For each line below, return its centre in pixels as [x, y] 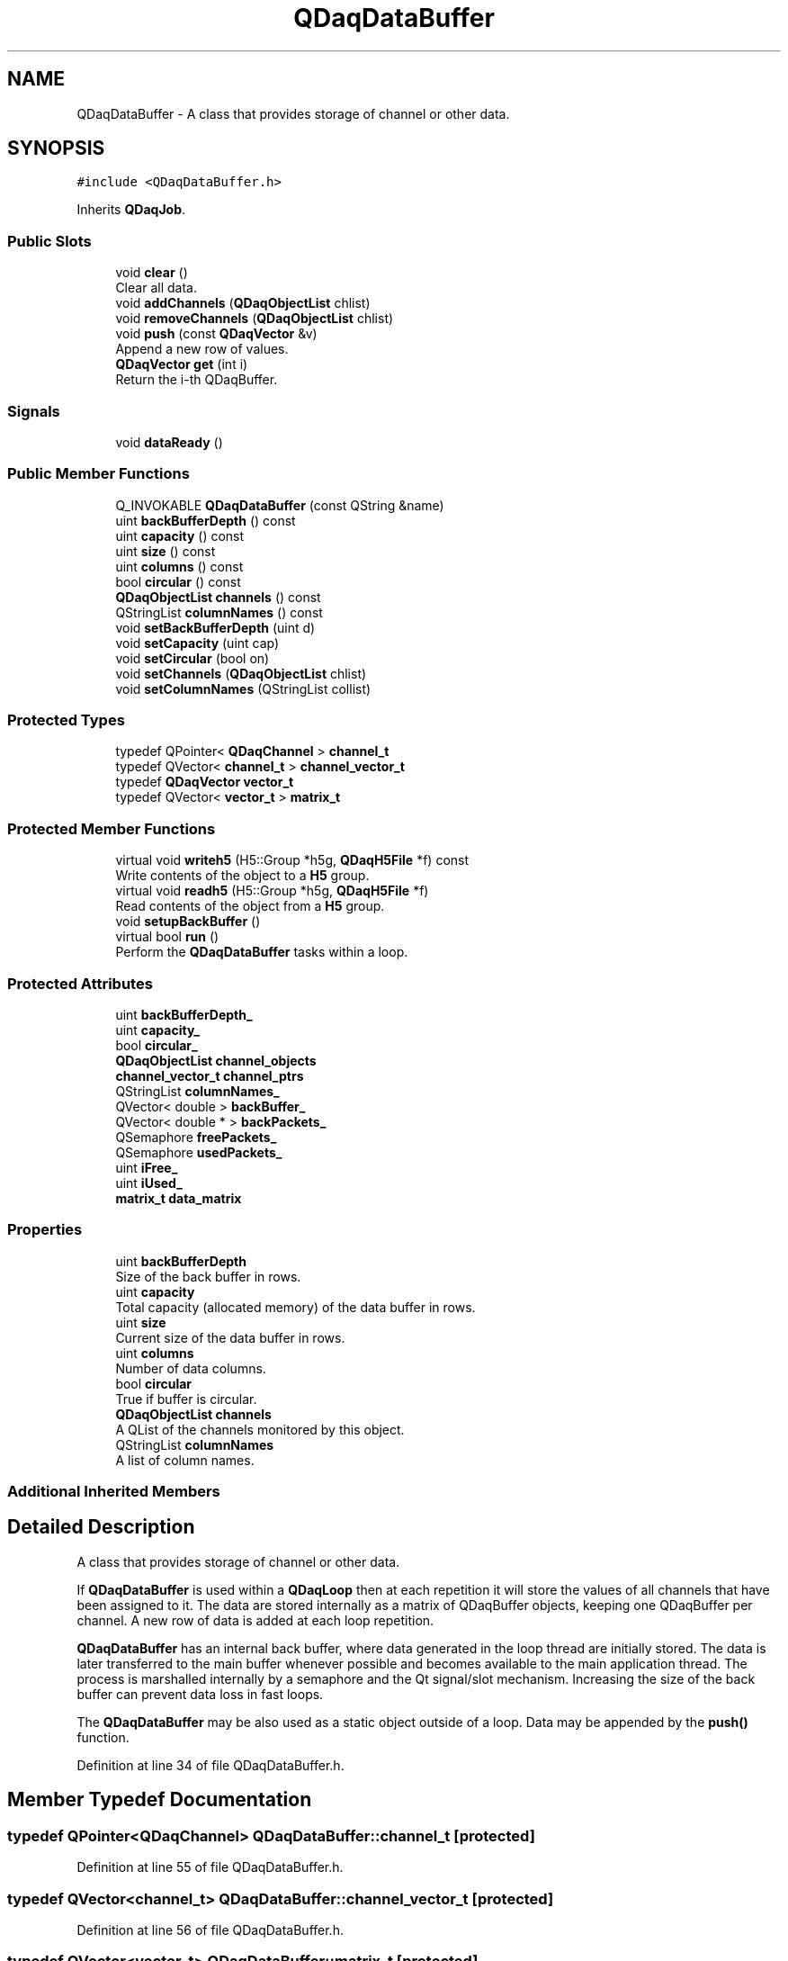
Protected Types [66, 720]
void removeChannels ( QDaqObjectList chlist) [255, 319]
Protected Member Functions [112, 828]
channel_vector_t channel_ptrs [210, 1075]
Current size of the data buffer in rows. [230, 1337]
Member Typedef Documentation [160, 1800]
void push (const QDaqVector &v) [216, 334]
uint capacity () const [180, 535]
